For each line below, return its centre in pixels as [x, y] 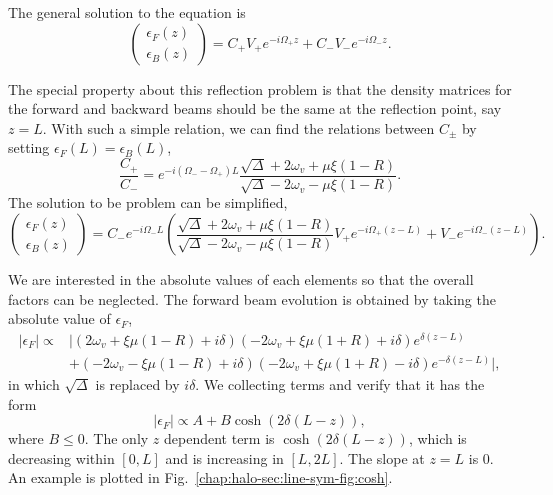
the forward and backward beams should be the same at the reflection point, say [255, 108]
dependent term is [219, 438]
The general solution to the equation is [127, 12]
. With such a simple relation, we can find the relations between [238, 127]
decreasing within [61, 457]
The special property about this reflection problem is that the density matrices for [260, 88]
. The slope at [382, 457]
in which [34, 383]
